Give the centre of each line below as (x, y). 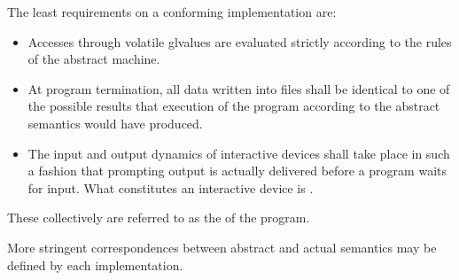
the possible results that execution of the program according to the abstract (234, 106)
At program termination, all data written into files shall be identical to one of (239, 88)
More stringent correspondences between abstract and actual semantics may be (222, 247)
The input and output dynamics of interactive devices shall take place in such (239, 153)
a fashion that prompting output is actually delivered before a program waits (237, 171)
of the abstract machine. (94, 59)
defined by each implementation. (95, 264)
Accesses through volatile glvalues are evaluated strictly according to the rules (240, 41)
